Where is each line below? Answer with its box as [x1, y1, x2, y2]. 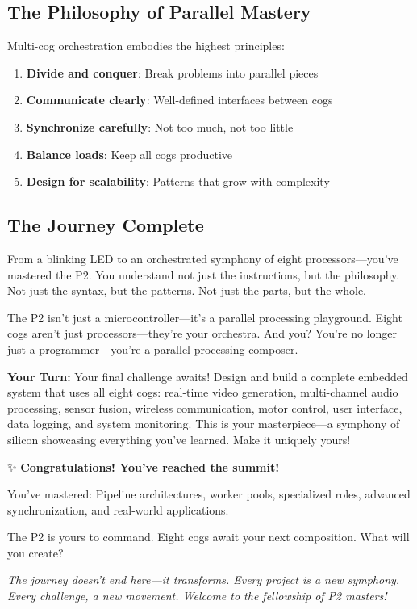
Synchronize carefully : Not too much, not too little [26, 118, 294, 135]
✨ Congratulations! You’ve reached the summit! [7, 458, 280, 475]
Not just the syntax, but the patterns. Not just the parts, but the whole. [7, 282, 366, 299]
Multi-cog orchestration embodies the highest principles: [7, 37, 285, 54]
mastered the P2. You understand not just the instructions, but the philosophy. [7, 266, 400, 283]
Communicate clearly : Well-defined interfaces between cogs [26, 91, 333, 108]
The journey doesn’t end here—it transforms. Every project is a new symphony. [7, 571, 400, 588]
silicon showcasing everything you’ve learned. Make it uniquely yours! [7, 430, 351, 447]
